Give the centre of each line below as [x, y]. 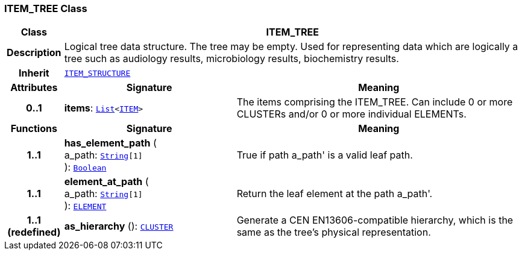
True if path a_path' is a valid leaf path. [325, 155]
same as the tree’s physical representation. [334, 232]
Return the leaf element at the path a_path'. [335, 194]
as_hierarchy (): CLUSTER [119, 226]
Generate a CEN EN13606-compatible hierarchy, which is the [375, 220]
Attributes [34, 88]
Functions [34, 129]
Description [34, 53]
